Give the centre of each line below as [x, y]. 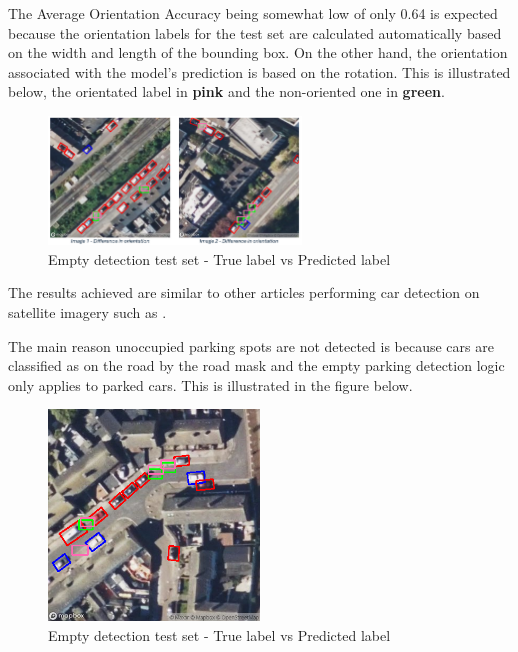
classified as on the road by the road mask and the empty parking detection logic [256, 365]
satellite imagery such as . [87, 312]
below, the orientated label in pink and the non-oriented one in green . [226, 91]
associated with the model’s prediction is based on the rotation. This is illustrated [259, 71]
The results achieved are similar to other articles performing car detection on [244, 292]
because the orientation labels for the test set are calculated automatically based [255, 32]
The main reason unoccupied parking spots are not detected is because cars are [251, 345]
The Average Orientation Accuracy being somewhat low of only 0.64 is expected [253, 13]
